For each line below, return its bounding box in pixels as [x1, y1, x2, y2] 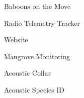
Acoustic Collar [4, 68, 51, 78]
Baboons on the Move [4, 1, 71, 11]
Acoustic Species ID [4, 84, 65, 95]
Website [4, 34, 28, 45]
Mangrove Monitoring [4, 51, 70, 61]
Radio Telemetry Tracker [4, 17, 80, 28]
